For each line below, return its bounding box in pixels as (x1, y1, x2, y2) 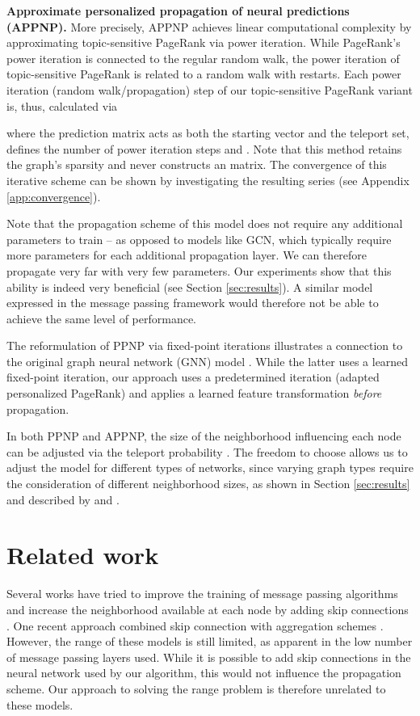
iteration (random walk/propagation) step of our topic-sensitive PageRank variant (6, 81, 413, 98)
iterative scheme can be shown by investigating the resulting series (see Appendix (6, 171, 409, 188)
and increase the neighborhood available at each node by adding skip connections (6, 600, 409, 617)
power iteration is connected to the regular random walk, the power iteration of (6, 49, 400, 66)
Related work (6, 538, 159, 571)
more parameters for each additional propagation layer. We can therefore (6, 246, 367, 263)
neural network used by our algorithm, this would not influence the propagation (6, 664, 401, 681)
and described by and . (6, 491, 120, 508)
